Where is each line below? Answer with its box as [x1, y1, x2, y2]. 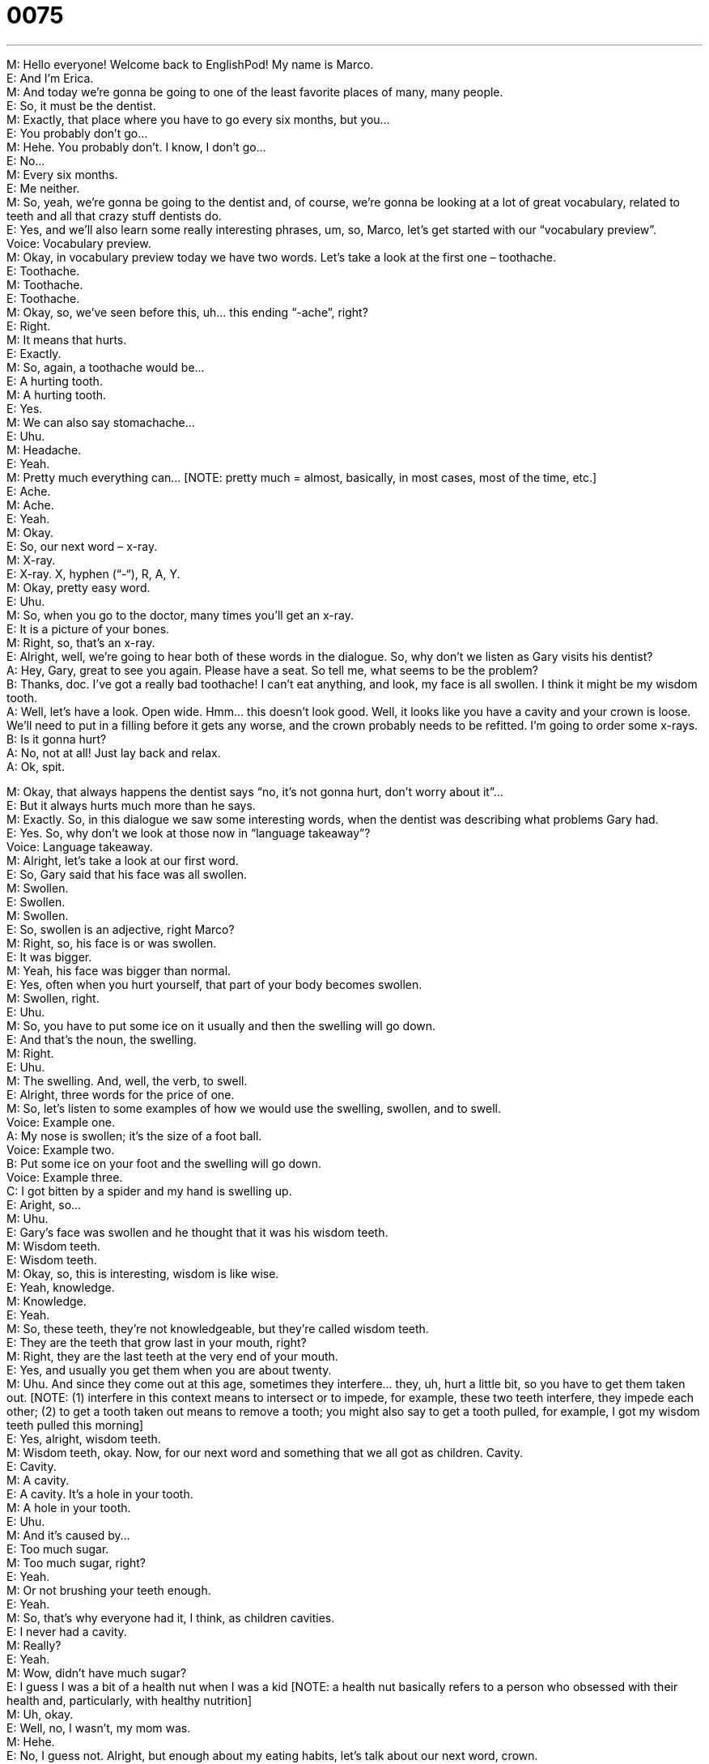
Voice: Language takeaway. [6, 839, 153, 854]
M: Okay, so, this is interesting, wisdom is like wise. [6, 1266, 279, 1280]
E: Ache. [6, 484, 51, 498]
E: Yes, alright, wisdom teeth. [6, 1431, 161, 1446]
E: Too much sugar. [6, 1541, 109, 1556]
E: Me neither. [6, 181, 80, 195]
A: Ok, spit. [6, 759, 65, 773]
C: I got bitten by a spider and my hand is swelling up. [6, 1183, 292, 1198]
